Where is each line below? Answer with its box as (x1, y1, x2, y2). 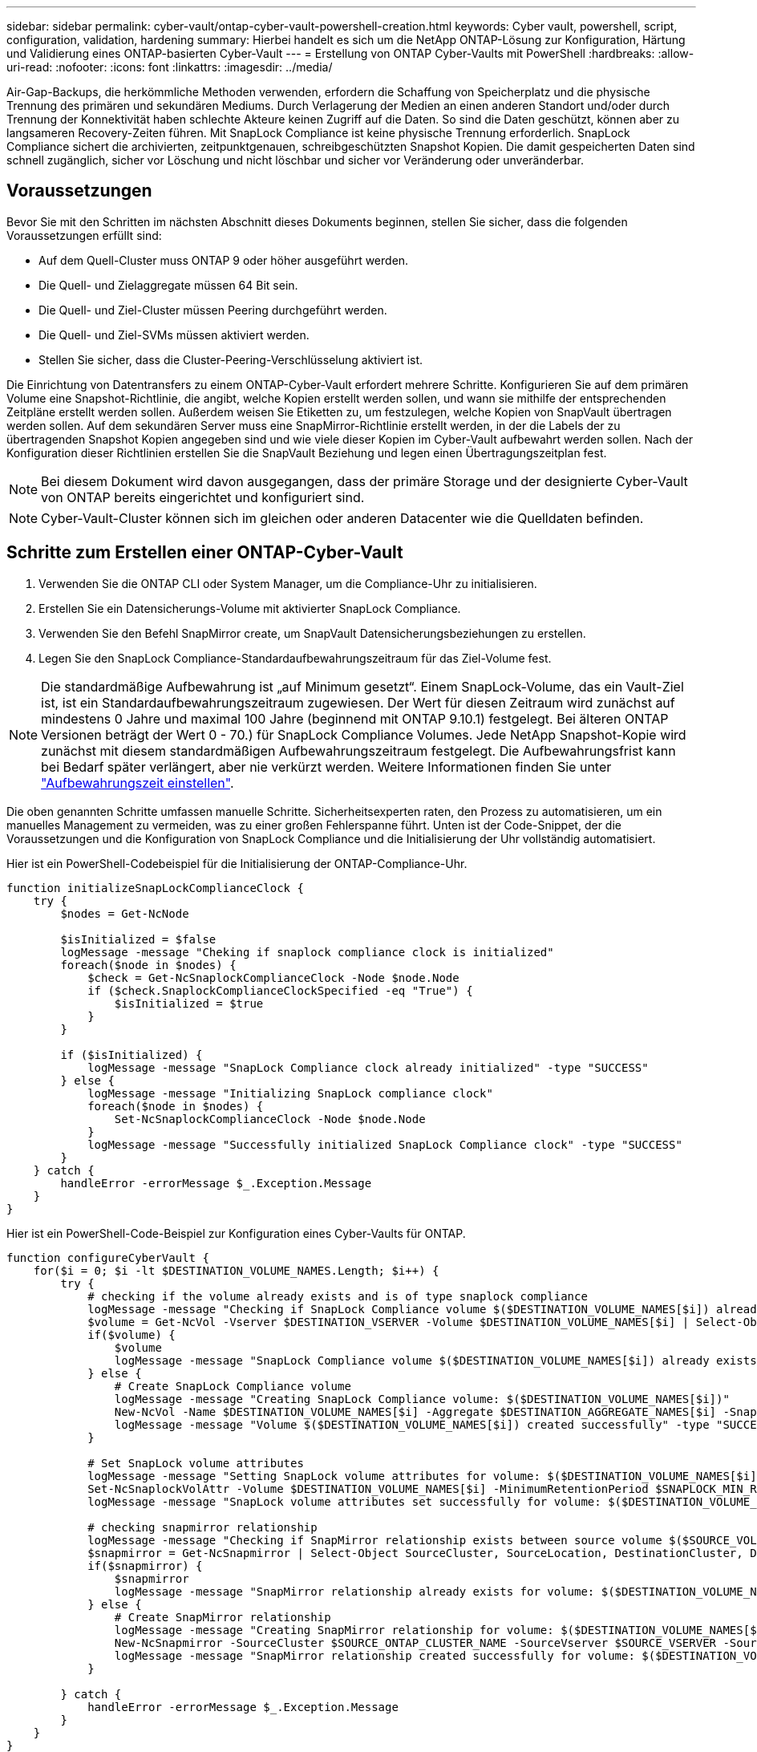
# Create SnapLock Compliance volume (114, 1379, 351, 1393)
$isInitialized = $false (60, 932, 217, 946)
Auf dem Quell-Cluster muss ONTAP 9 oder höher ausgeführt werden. (38, 253, 409, 267)
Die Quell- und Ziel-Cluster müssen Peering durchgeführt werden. (38, 302, 387, 317)
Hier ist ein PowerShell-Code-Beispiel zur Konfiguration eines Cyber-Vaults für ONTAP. (6, 1226, 466, 1240)
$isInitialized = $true (114, 996, 264, 1010)
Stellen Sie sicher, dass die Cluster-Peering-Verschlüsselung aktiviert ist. (38, 352, 423, 367)
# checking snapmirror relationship (87, 1520, 318, 1534)
